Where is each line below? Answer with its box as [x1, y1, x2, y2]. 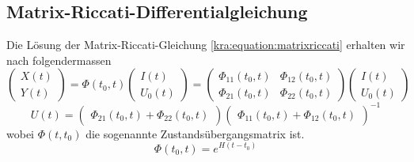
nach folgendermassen [6, 51, 112, 68]
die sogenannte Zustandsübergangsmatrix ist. [85, 125, 305, 141]
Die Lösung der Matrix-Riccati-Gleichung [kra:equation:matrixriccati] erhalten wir [6, 36, 405, 53]
